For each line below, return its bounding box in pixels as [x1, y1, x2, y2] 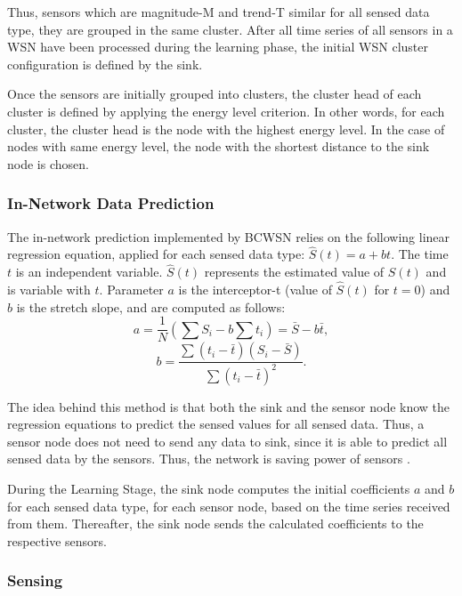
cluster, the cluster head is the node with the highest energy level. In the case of [7, 119, 445, 138]
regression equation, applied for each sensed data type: [7, 245, 305, 263]
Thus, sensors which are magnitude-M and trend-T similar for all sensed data [7, 3, 430, 20]
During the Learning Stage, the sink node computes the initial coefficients [7, 479, 410, 497]
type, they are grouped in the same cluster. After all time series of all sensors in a [7, 20, 453, 38]
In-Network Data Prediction [7, 192, 215, 214]
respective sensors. [7, 531, 107, 550]
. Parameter [99, 280, 164, 298]
